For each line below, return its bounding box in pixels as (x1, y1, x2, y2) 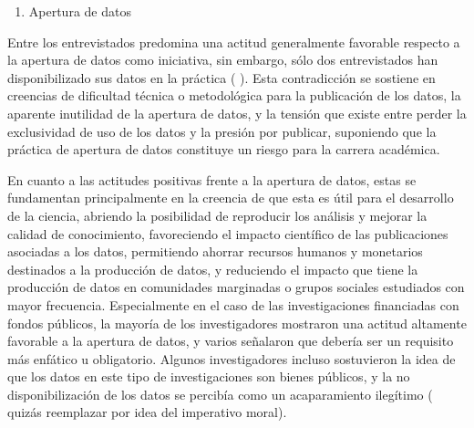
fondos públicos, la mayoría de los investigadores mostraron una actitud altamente (7, 313, 467, 332)
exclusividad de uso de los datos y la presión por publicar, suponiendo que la (7, 121, 437, 141)
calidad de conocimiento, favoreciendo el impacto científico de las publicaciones (7, 224, 448, 243)
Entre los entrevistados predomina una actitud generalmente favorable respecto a (7, 32, 460, 51)
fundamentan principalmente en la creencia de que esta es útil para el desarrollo (7, 188, 454, 207)
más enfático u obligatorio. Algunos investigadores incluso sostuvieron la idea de (7, 349, 456, 368)
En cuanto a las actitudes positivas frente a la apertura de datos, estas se (7, 170, 417, 189)
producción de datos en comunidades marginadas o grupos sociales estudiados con (7, 277, 465, 297)
